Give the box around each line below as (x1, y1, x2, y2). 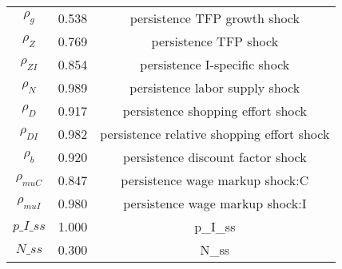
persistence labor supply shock (129, 78, 300, 97)
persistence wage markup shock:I (123, 194, 307, 212)
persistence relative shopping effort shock (100, 125, 330, 143)
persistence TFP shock (151, 32, 279, 50)
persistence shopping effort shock (122, 101, 307, 120)
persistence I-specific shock (140, 55, 290, 73)
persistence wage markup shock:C (121, 171, 309, 189)
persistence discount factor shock (122, 148, 307, 166)
